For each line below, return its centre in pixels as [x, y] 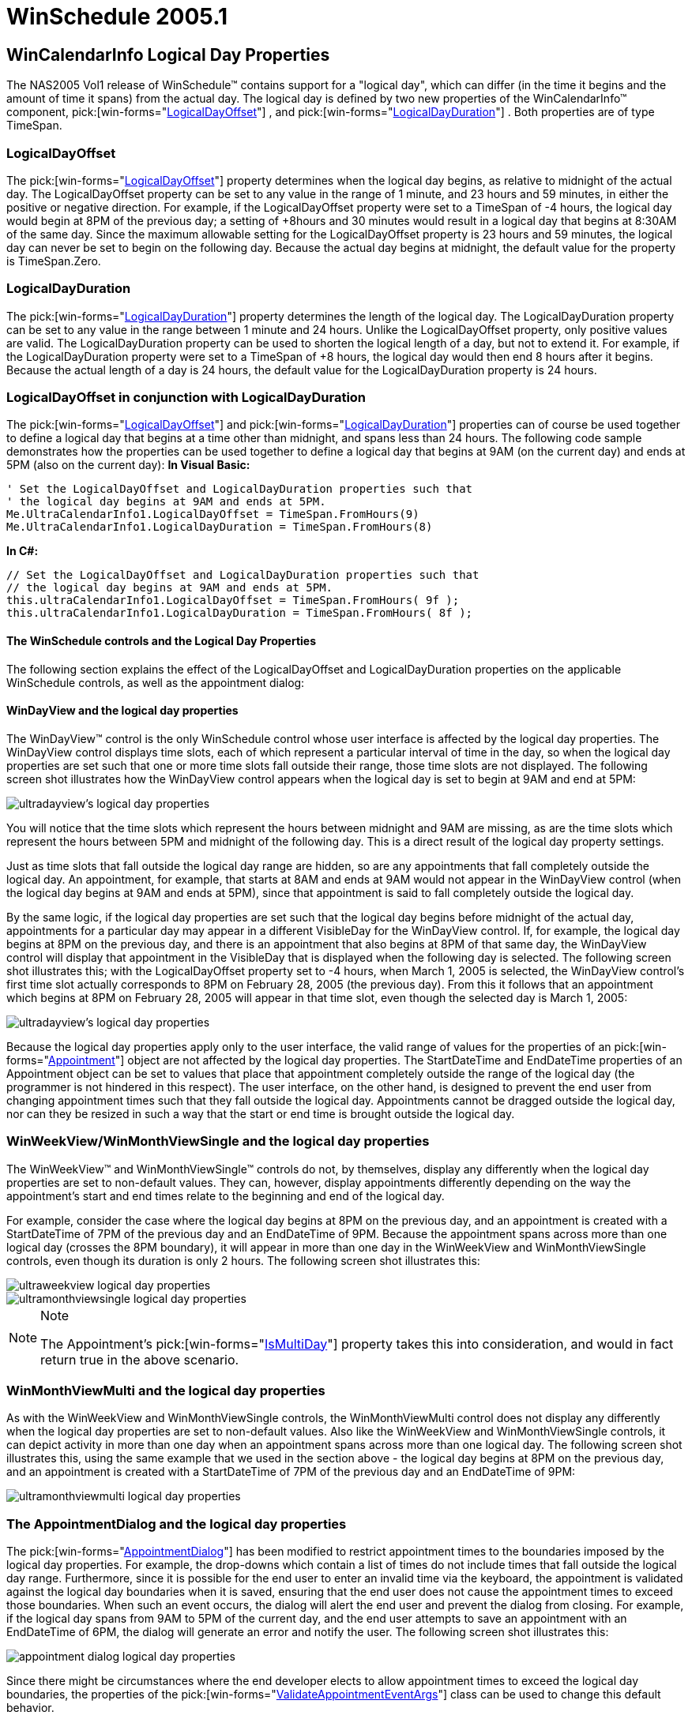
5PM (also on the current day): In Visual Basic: [128, 465]
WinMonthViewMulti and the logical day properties [166, 1390]
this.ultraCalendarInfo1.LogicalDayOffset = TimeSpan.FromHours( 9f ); [233, 601]
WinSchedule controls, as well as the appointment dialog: [156, 682]
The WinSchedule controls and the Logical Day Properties [162, 641]
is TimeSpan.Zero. [54, 261]
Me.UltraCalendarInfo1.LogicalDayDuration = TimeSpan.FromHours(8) [220, 527]
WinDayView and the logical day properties [122, 711]
